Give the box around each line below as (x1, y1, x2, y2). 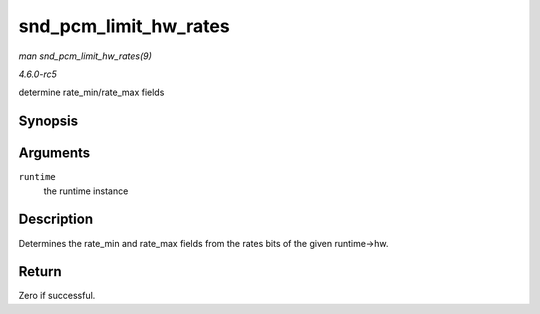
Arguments (18, 145, 91, 162)
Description (18, 211, 94, 228)
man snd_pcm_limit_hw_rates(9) (18, 50, 152, 62)
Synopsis (18, 113, 79, 130)
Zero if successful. (18, 290, 96, 302)
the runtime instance (43, 185, 129, 197)
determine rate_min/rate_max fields (18, 86, 165, 99)
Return (18, 263, 62, 280)
